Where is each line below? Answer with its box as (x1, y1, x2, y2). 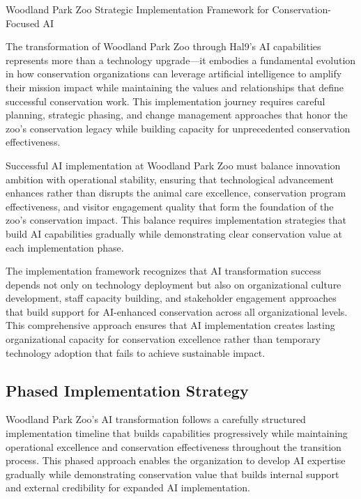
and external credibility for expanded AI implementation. (6, 480, 250, 495)
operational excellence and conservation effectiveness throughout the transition (6, 439, 341, 454)
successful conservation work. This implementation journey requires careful (6, 93, 325, 108)
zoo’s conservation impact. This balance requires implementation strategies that (6, 213, 347, 227)
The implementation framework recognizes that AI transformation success (6, 263, 321, 278)
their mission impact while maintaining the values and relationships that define (6, 79, 344, 94)
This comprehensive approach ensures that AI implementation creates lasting (6, 318, 335, 332)
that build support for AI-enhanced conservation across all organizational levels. (6, 304, 348, 318)
